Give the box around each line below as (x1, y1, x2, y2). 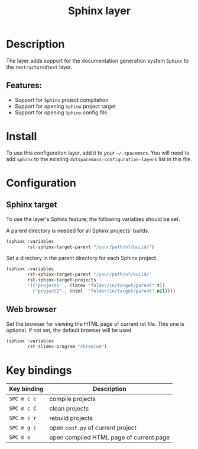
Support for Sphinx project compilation (14, 96, 109, 103)
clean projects (49, 405, 89, 413)
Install (6, 129, 37, 143)
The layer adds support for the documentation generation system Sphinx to (6, 57, 189, 64)
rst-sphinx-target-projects (27, 277, 96, 283)
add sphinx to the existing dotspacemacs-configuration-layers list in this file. (6, 155, 192, 162)
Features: (6, 81, 43, 91)
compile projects (49, 395, 96, 403)
